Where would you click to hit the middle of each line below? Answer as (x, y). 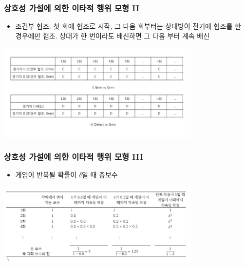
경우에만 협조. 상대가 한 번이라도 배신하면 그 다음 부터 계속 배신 (113, 35)
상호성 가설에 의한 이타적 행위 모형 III (74, 157)
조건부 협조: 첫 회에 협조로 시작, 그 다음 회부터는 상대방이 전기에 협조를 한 (128, 26)
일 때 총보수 (100, 175)
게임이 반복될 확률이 (46, 175)
